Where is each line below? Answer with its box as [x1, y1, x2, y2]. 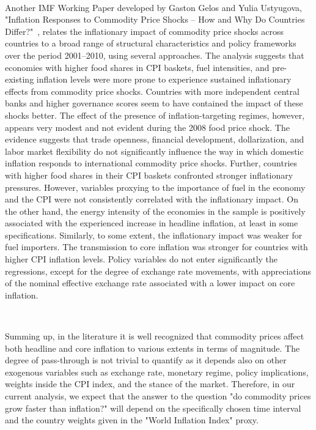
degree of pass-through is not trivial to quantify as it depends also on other [5, 354, 287, 366]
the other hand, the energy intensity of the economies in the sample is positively [5, 204, 306, 217]
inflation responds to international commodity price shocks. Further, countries [5, 157, 298, 169]
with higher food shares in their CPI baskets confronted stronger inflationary [5, 168, 293, 181]
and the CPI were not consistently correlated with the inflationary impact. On [5, 193, 299, 206]
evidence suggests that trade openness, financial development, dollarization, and [5, 133, 304, 146]
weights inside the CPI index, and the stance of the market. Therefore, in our [5, 377, 295, 390]
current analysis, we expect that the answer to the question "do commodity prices [5, 390, 311, 402]
